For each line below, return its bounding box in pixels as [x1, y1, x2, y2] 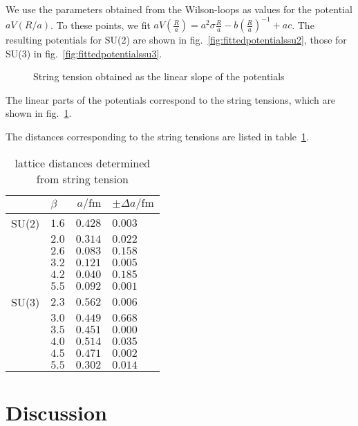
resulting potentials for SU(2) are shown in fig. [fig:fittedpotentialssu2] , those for [6, 33, 347, 47]
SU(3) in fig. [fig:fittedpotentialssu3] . [6, 46, 162, 60]
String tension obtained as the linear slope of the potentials [33, 69, 285, 84]
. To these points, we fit [50, 17, 151, 32]
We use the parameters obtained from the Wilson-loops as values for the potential [6, 2, 352, 16]
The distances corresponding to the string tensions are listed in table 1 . [6, 129, 309, 144]
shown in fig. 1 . [6, 106, 72, 120]
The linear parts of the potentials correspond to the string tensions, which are [6, 92, 336, 106]
